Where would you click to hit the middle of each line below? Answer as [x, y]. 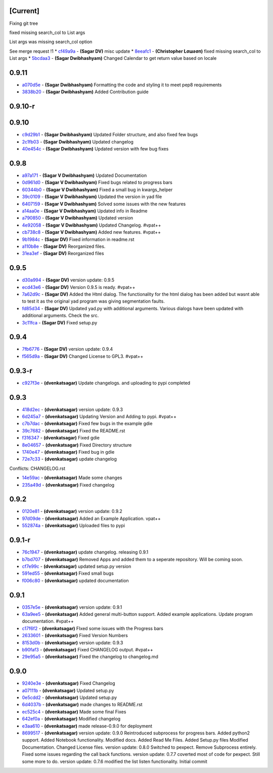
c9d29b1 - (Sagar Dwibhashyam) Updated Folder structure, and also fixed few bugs [110, 135]
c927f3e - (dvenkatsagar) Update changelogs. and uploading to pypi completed [106, 383]
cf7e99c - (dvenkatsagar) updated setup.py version [77, 566]
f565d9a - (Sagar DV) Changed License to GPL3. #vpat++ [83, 356]
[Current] [25, 11]
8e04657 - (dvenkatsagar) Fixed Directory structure [77, 445]
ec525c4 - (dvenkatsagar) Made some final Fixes [74, 712]
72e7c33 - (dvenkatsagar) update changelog [70, 459]
